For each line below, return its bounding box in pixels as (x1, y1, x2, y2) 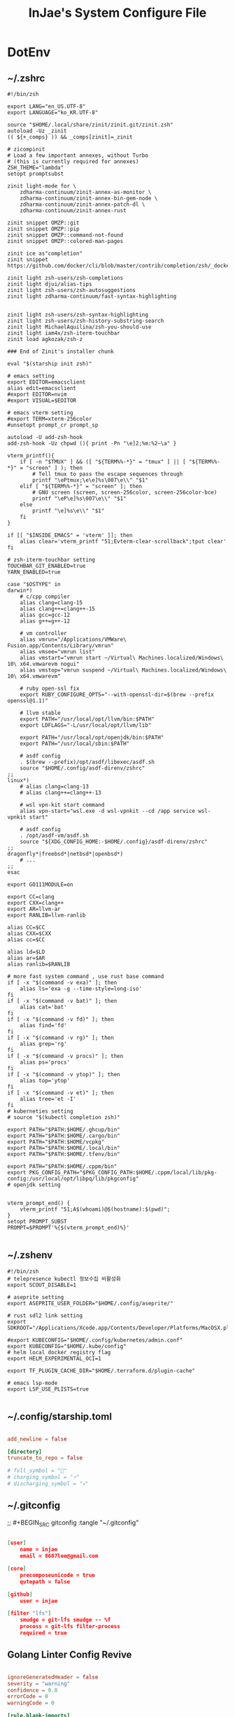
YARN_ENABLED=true (7, 569, 61, 576)
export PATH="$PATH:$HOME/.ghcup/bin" (7, 1126, 120, 1133)
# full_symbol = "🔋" (7, 1467, 68, 1475)
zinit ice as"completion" (7, 250, 83, 257)
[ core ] (7, 1565, 27, 1573)
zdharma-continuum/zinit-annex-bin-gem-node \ (20, 195, 158, 202)
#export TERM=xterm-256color (7, 415, 92, 422)
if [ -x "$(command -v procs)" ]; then (7, 1052, 124, 1059)
